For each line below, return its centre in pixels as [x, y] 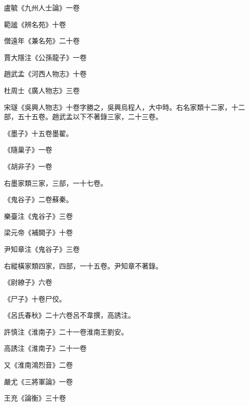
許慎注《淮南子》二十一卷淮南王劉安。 [66, 331]
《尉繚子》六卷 [28, 282]
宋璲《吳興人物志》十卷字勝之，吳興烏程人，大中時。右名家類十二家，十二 [124, 107]
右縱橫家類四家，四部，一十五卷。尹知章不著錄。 [83, 265]
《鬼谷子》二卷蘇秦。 [38, 199]
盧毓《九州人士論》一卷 [42, 7]
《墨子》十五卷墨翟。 [38, 133]
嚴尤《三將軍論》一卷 [38, 381]
